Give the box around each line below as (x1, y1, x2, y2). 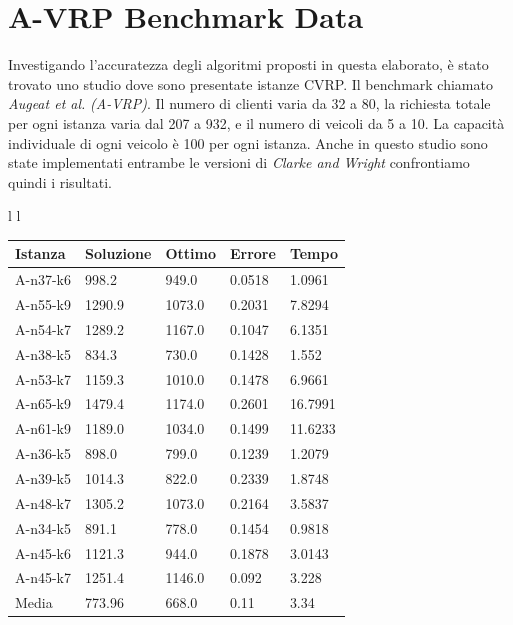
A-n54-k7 (15, 318, 71, 339)
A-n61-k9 (15, 418, 71, 439)
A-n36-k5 (15, 443, 71, 464)
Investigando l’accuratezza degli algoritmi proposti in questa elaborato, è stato (8, 54, 489, 75)
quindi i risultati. (8, 171, 112, 192)
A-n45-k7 (15, 567, 71, 588)
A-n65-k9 (15, 393, 71, 414)
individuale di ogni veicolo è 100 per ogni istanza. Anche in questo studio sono (8, 132, 488, 153)
